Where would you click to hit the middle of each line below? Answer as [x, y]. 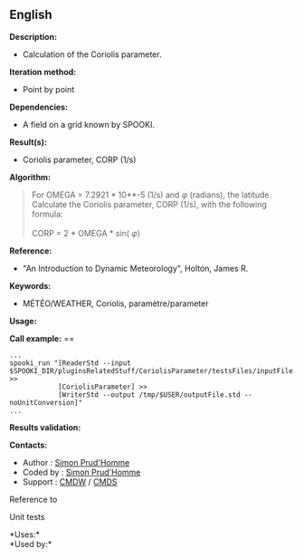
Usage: [24, 321]
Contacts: [28, 445]
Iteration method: [43, 72]
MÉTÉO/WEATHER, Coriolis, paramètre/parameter [115, 303]
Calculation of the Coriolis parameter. [92, 54]
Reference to [33, 499]
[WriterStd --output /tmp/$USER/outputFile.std [149, 394]
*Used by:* [31, 544]
